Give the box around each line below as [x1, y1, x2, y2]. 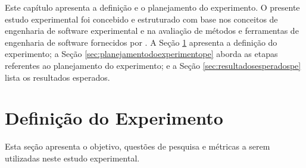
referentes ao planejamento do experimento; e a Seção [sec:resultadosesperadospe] [5, 59, 301, 71]
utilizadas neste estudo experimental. [5, 151, 140, 164]
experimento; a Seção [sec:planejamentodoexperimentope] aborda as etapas [5, 47, 278, 60]
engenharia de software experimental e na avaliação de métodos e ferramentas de [5, 24, 299, 37]
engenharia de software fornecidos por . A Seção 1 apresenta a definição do [5, 36, 277, 48]
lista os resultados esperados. [5, 71, 110, 83]
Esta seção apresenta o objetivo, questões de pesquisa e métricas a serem [5, 140, 270, 153]
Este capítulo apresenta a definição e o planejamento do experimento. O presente [5, 1, 300, 13]
